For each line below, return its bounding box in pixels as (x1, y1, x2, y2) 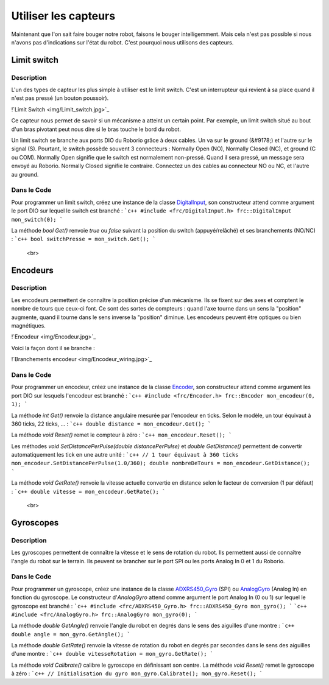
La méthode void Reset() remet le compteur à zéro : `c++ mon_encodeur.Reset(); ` (11, 431, 232, 438)
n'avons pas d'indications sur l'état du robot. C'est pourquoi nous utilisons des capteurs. (11, 38, 234, 46)
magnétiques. (11, 322, 46, 329)
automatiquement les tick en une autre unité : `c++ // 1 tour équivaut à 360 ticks (11, 451, 239, 458)
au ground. (11, 170, 39, 178)
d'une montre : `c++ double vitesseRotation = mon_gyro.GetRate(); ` (11, 650, 213, 658)
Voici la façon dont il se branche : (11, 344, 96, 351)
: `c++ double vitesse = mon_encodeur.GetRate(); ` (11, 488, 166, 495)
